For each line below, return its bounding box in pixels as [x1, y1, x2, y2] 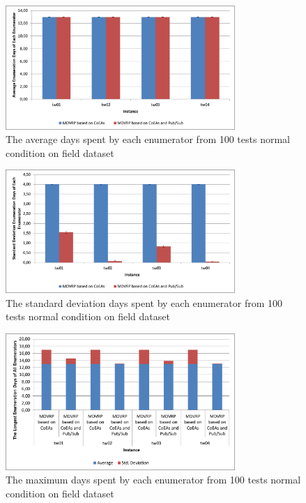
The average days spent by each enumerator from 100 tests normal [6, 132, 291, 147]
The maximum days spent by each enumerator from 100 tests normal [6, 472, 301, 487]
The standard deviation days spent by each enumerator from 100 [6, 295, 283, 310]
